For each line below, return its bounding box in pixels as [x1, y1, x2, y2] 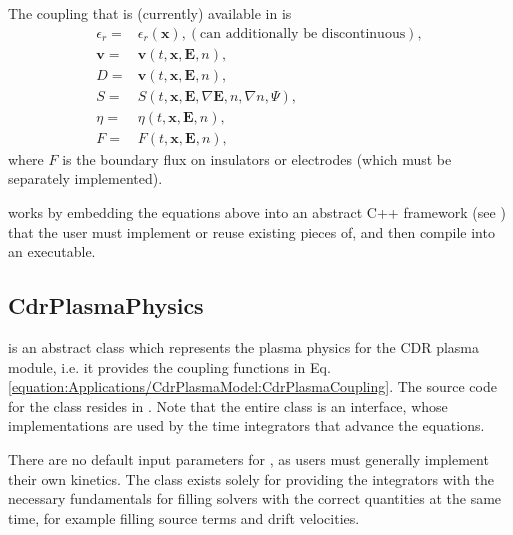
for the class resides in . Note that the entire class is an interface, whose [8, 395, 448, 416]
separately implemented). [8, 168, 163, 189]
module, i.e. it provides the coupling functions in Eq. [8, 356, 331, 377]
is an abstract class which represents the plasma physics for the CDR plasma [8, 336, 480, 357]
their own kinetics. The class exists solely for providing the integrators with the [8, 468, 495, 489]
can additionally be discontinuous [200, 26, 406, 41]
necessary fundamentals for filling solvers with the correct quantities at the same [8, 488, 502, 509]
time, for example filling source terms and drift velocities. [8, 507, 360, 528]
